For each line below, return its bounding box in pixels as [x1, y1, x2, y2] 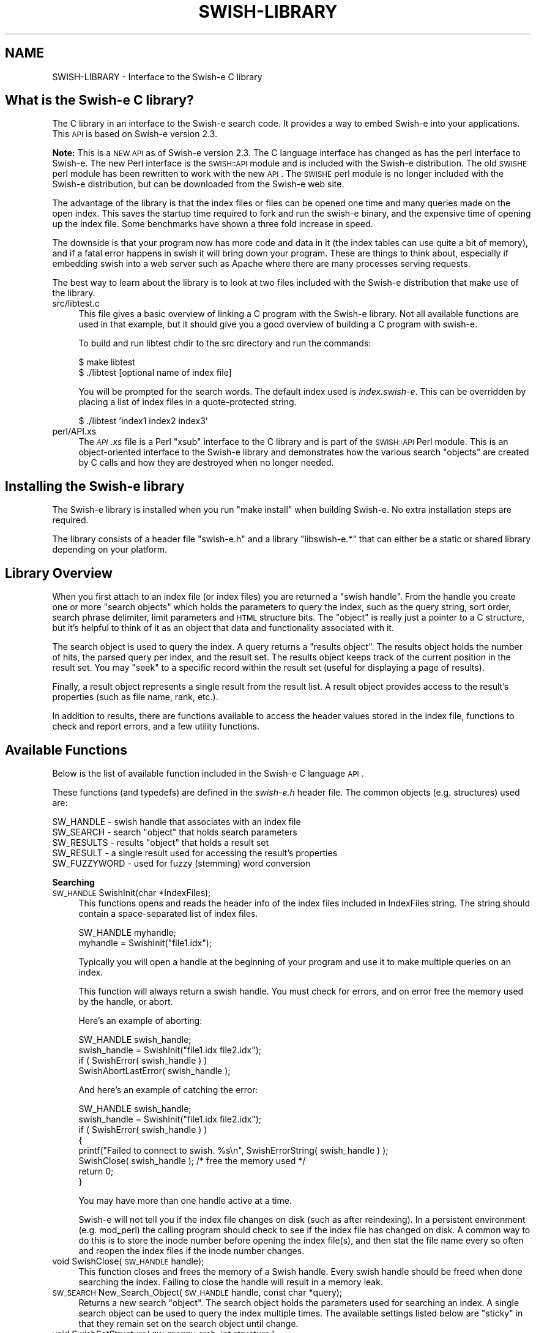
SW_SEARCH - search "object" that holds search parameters [52, 826, 297, 837]
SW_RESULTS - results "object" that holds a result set [52, 837, 269, 848]
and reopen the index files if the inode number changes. [78, 1245, 305, 1256]
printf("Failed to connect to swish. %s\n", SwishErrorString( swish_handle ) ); [78, 1144, 389, 1156]
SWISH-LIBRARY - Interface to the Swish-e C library [52, 71, 262, 82]
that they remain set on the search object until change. [78, 1318, 299, 1329]
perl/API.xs [52, 426, 97, 437]
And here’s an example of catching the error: [78, 1084, 258, 1095]
